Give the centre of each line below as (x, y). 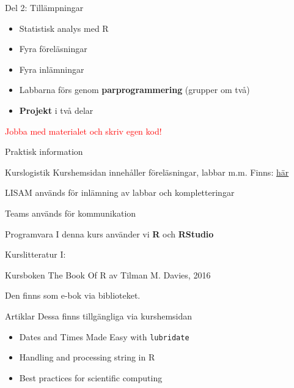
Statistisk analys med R (64, 28)
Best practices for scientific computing (91, 377)
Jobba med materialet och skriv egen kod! (83, 131)
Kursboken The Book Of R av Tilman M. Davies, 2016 (108, 274)
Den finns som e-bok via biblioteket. (73, 295)
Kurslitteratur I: (35, 254)
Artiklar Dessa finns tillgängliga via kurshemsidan (99, 315)
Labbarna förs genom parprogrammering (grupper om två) (134, 90)
